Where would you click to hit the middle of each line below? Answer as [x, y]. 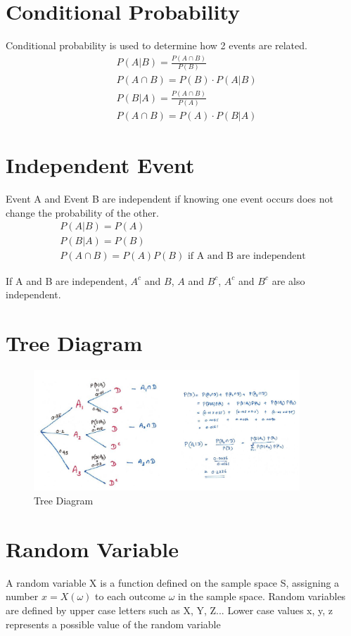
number [22, 596]
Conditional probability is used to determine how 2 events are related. [157, 45]
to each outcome [130, 596]
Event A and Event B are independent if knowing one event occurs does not [170, 199]
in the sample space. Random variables [262, 596]
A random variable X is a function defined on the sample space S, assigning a [173, 582]
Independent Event [100, 165]
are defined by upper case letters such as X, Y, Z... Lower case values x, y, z [170, 610]
